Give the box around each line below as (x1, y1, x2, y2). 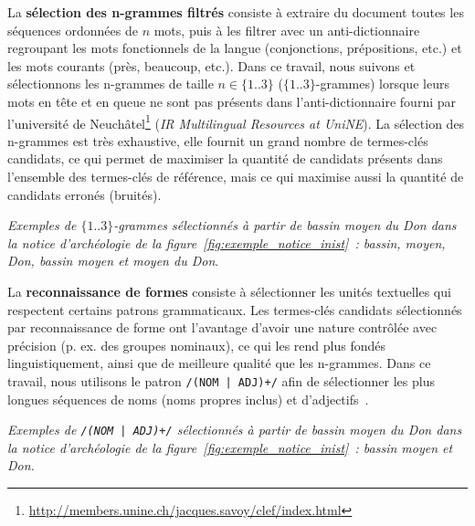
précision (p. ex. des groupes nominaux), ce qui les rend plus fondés (7, 335, 385, 354)
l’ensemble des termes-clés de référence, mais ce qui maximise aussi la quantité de (7, 167, 464, 185)
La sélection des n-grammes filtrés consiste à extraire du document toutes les (7, 3, 464, 21)
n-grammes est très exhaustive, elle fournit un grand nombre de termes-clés (7, 131, 428, 150)
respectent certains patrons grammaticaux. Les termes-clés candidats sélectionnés (7, 300, 462, 319)
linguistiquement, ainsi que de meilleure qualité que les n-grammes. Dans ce (7, 353, 431, 373)
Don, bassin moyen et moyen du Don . (7, 251, 219, 270)
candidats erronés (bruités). (7, 184, 162, 204)
